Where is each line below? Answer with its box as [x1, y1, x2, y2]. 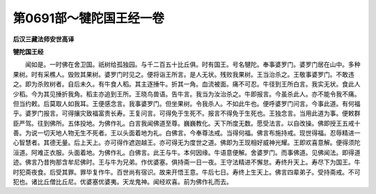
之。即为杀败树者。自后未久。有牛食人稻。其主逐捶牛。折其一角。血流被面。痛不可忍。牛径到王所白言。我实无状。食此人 [13, 80, 361, 89]
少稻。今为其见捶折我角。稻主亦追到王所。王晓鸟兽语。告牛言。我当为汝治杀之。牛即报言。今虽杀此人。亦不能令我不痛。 [13, 89, 361, 98]
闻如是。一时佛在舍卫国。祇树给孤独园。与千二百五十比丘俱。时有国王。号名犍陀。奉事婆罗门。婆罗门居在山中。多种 [24, 60, 361, 69]
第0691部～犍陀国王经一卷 [13, 10, 165, 26]
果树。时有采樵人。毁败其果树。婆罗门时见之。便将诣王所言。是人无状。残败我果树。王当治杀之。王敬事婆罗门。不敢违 [13, 70, 354, 78]
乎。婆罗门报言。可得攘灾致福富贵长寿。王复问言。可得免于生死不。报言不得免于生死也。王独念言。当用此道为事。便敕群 [13, 109, 361, 118]
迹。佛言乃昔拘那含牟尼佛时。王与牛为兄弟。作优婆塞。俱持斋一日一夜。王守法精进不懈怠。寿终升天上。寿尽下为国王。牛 [13, 158, 361, 167]
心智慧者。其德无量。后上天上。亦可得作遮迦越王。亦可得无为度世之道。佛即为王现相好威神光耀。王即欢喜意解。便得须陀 [13, 138, 361, 147]
